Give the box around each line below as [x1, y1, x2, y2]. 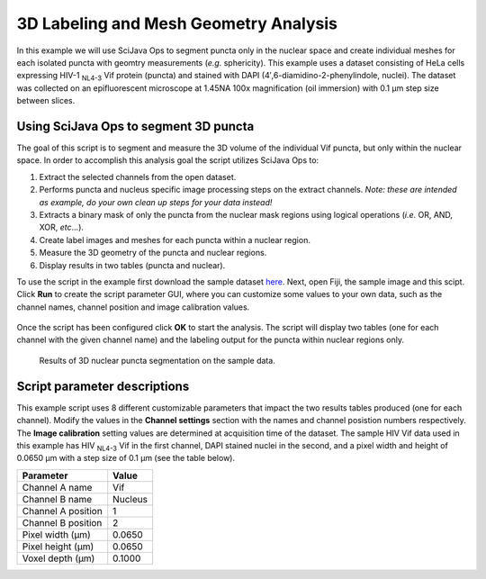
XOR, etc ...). [39, 222, 85, 233]
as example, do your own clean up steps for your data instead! [39, 196, 273, 207]
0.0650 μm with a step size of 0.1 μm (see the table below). [16, 453, 236, 464]
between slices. [16, 95, 76, 106]
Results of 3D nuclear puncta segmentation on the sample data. [39, 355, 276, 366]
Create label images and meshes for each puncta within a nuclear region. [39, 234, 310, 245]
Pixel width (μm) [22, 528, 92, 540]
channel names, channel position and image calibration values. [16, 302, 250, 312]
